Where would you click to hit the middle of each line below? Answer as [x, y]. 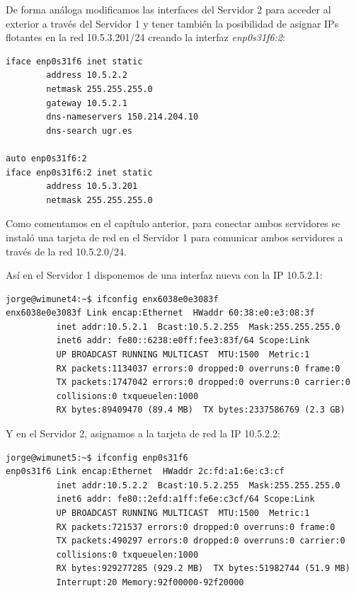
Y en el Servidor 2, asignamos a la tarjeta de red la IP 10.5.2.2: [143, 433]
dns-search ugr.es [89, 131]
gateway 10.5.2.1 [87, 103]
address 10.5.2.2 [87, 75]
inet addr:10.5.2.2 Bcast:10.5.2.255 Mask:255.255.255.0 [198, 485]
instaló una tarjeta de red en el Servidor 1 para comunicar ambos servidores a [174, 237]
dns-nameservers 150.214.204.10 [122, 117]
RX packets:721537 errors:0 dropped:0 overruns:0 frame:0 [196, 527]
